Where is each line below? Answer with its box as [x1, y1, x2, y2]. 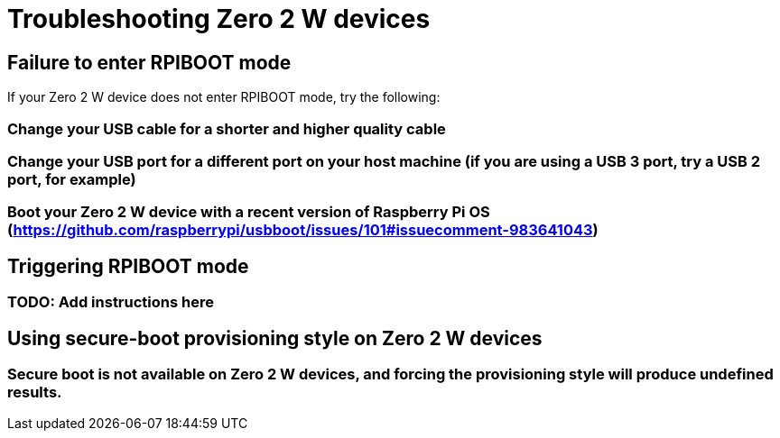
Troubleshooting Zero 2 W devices [7, 4, 431, 34]
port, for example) [7, 169, 136, 188]
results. [7, 382, 62, 401]
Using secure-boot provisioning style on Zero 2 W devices [7, 326, 543, 350]
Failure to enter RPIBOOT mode [7, 50, 292, 74]
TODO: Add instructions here [7, 293, 214, 312]
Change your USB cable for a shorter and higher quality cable [7, 119, 446, 138]
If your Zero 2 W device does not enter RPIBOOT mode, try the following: [7, 89, 441, 105]
